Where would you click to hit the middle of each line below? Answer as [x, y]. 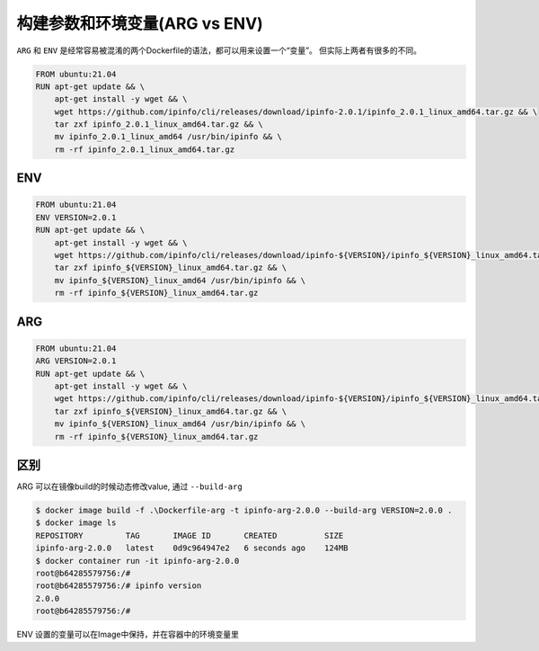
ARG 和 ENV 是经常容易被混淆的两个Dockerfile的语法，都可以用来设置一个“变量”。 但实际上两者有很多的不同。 [219, 50]
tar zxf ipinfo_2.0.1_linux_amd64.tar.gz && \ [159, 125]
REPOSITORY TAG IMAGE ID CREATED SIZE [190, 535]
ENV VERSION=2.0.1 [76, 217]
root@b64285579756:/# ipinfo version [119, 586]
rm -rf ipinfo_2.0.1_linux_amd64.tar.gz [145, 149]
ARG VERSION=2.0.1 [76, 361]
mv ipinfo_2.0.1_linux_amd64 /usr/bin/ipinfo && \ [168, 137]
